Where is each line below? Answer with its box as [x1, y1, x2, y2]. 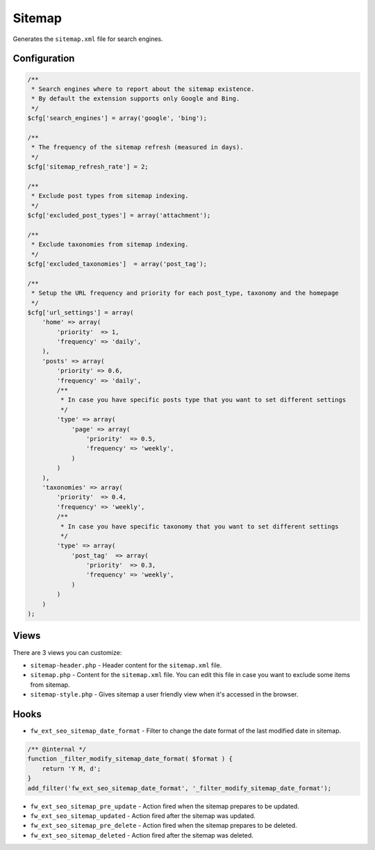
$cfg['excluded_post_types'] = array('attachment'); [27, 212, 211, 219]
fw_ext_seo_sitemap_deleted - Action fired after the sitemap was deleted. [30, 831, 253, 840]
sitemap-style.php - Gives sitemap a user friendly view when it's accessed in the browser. [30, 690, 299, 699]
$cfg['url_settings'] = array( [27, 308, 135, 316]
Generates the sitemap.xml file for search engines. [12, 35, 163, 43]
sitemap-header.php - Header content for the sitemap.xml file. [30, 660, 222, 669]
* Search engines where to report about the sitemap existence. [31, 85, 255, 93]
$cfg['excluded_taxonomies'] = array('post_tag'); [27, 260, 208, 267]
